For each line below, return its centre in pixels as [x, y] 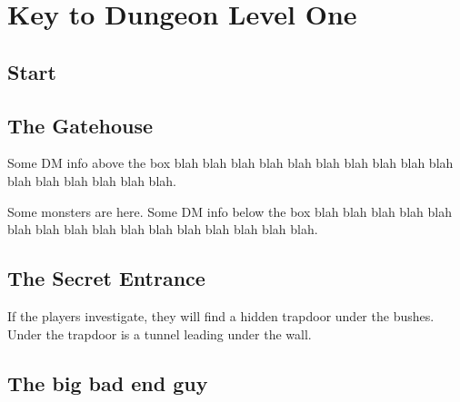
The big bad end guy [108, 382]
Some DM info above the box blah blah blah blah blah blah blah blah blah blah [230, 163]
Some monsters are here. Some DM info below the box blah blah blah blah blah [230, 211]
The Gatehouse [80, 125]
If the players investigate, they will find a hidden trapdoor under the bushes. [221, 315]
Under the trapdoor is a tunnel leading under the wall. [160, 333]
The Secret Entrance [106, 278]
